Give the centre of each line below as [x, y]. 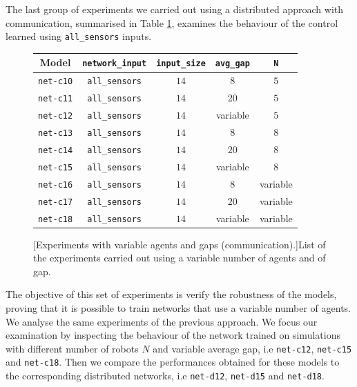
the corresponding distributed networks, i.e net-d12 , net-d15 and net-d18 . [165, 376]
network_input [115, 64]
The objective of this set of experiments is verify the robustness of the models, [171, 294]
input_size [181, 64]
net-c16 [56, 185]
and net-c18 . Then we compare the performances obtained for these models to [173, 362]
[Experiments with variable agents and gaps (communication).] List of [180, 244]
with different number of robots [72, 348]
